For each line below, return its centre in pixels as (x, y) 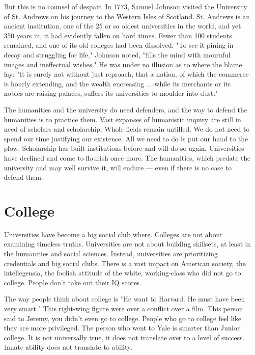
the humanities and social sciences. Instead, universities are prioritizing (111, 253)
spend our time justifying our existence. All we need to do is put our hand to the (126, 138)
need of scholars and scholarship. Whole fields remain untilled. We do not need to (127, 129)
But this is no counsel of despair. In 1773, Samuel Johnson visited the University (126, 6)
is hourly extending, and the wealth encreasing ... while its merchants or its (117, 83)
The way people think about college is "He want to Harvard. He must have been (125, 299)
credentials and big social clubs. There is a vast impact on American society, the (125, 263)
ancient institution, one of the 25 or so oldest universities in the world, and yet (123, 26)
